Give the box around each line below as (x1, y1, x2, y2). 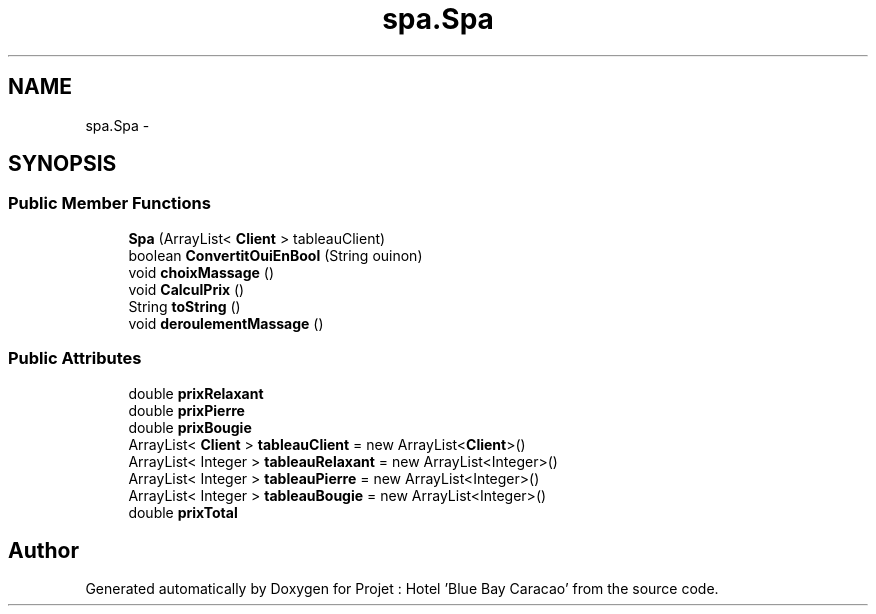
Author (8, 537, 79, 563)
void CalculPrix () (128, 280, 245, 298)
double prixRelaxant (128, 384, 264, 402)
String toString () (128, 297, 241, 315)
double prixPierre (128, 401, 245, 419)
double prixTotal (128, 503, 238, 521)
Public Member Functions (8, 193, 211, 214)
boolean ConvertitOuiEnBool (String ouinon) (128, 246, 423, 264)
